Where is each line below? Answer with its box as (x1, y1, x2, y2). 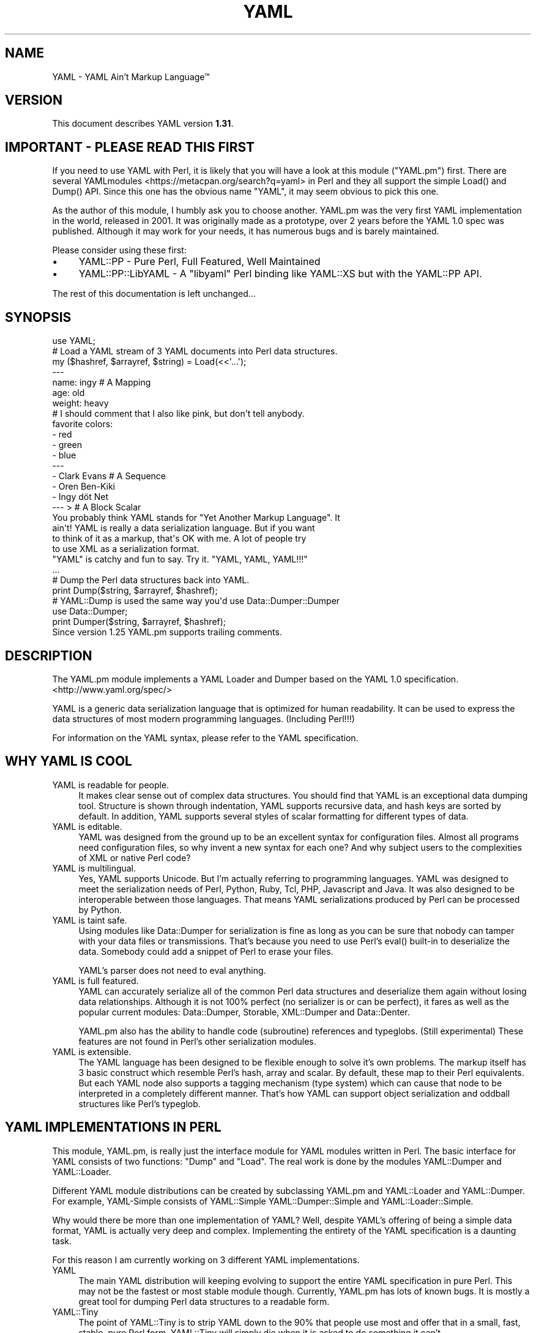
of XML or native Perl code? (78, 852, 191, 863)
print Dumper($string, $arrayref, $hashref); (52, 616, 226, 627)
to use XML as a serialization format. (52, 543, 199, 554)
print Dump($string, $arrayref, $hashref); (52, 585, 218, 596)
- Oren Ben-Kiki (52, 481, 116, 492)
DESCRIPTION (5, 648, 92, 663)
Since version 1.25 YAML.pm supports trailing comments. (52, 627, 282, 638)
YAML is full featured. (52, 975, 139, 986)
